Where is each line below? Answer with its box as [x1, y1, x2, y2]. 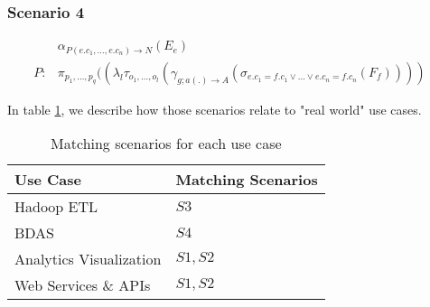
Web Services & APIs [14, 274, 151, 296]
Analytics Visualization [14, 248, 162, 270]
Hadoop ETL [14, 196, 98, 218]
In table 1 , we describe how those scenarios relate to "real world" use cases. [7, 99, 422, 118]
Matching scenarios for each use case [51, 133, 282, 154]
